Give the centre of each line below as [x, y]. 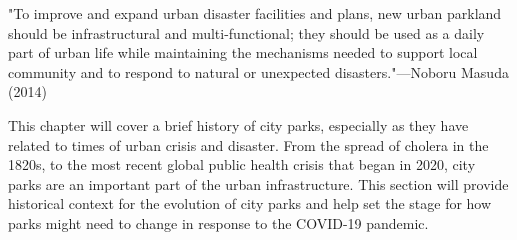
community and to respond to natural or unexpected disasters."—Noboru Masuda [258, 71]
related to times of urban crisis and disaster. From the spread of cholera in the [248, 144]
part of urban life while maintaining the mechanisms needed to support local [243, 52]
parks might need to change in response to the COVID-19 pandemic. [218, 222]
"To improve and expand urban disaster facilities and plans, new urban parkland [255, 13]
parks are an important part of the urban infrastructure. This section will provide [258, 183]
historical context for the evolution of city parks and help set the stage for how [250, 203]
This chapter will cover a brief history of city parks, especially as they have [238, 124]
